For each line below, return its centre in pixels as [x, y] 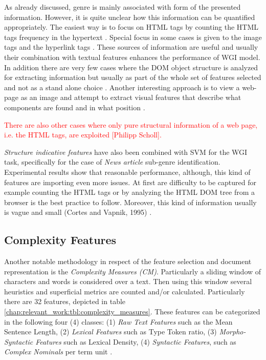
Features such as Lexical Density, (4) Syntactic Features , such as [136, 341]
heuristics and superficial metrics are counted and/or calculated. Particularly [125, 291]
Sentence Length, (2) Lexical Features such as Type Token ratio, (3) [110, 332]
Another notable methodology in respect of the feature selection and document [128, 261]
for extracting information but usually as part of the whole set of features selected [133, 77]
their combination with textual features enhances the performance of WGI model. [132, 57]
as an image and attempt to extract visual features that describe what [131, 97]
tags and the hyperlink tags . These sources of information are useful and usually [131, 47]
